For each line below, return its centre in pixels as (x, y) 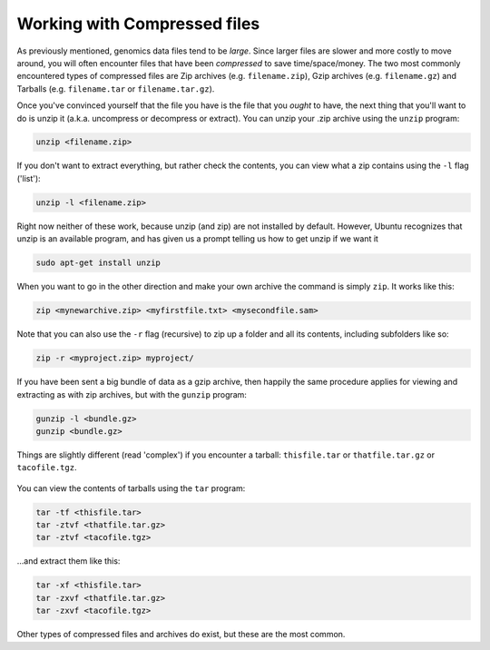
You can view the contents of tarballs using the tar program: (131, 488)
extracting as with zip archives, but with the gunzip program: (132, 394)
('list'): (29, 178)
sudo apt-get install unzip (98, 263)
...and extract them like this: (69, 561)
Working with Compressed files (138, 24)
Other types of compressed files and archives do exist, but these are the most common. (181, 635)
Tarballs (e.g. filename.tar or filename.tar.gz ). (116, 89)
